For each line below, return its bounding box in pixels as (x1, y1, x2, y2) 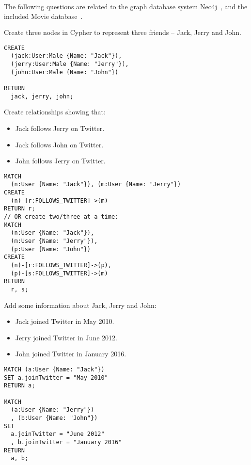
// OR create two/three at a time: (4, 213, 119, 221)
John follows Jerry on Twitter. (15, 156, 106, 166)
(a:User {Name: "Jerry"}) (11, 406, 94, 414)
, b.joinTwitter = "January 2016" (11, 438, 122, 446)
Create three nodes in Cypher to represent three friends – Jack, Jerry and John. (4, 27, 241, 37)
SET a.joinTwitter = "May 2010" (4, 374, 108, 381)
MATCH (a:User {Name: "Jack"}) (4, 366, 105, 373)
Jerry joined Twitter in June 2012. (15, 332, 117, 342)
